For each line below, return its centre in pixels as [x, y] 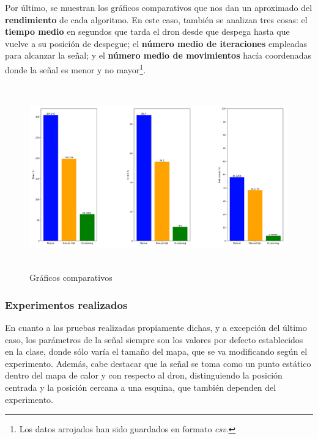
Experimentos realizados [66, 304]
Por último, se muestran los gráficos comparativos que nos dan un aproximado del [159, 7]
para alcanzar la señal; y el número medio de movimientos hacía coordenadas [158, 55]
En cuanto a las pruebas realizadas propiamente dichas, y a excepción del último [156, 327]
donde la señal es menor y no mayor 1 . [76, 68]
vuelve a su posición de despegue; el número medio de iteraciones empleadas [156, 43]
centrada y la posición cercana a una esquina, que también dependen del [141, 387]
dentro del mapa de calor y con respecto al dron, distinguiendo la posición [144, 375]
